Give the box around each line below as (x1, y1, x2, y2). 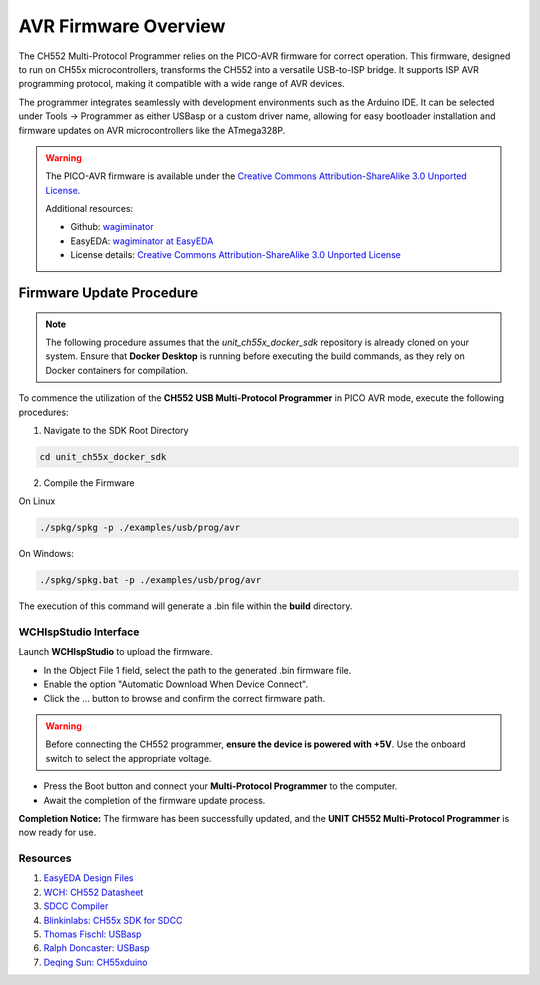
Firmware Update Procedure (18, 285, 199, 302)
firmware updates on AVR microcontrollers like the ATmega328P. (18, 124, 286, 136)
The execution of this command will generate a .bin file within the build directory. (18, 600, 353, 612)
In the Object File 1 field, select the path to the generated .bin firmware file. (43, 664, 352, 676)
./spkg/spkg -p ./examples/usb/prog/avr (39, 522, 240, 534)
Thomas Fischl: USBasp (43, 928, 142, 940)
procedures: (18, 406, 69, 418)
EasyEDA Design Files (43, 872, 134, 884)
